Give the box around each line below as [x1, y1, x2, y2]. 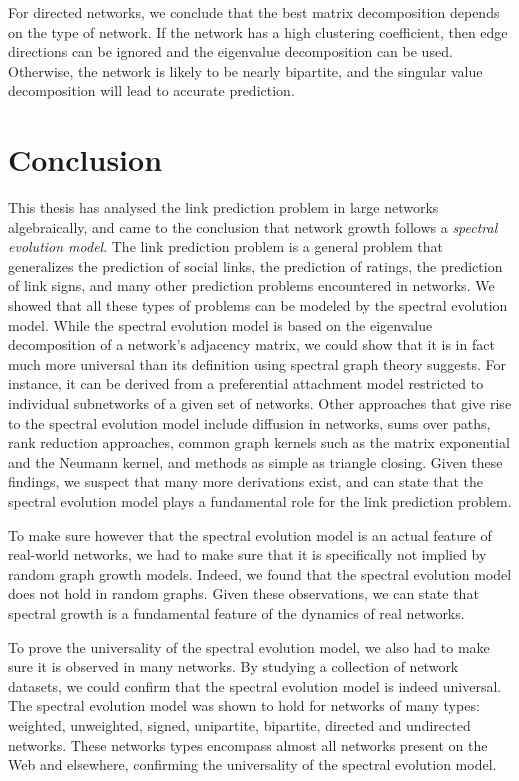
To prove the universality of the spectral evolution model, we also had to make [8, 636, 490, 657]
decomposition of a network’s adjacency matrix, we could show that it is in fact [8, 334, 495, 355]
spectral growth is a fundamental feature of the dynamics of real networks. [8, 602, 465, 623]
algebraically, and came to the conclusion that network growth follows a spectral [8, 216, 498, 237]
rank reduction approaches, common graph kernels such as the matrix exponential [8, 432, 510, 453]
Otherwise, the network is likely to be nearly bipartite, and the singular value [8, 60, 483, 81]
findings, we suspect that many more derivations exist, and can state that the [8, 471, 483, 492]
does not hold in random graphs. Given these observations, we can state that [8, 583, 479, 604]
